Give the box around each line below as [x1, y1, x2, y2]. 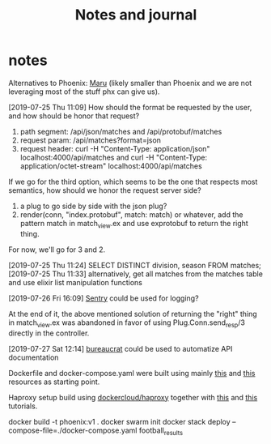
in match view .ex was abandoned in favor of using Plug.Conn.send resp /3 [8, 318, 245, 329]
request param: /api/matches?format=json [19, 135, 162, 145]
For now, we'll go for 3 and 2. [8, 245, 106, 254]
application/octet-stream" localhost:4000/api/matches [19, 160, 202, 171]
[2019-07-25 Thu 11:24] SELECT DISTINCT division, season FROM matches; [8, 260, 261, 270]
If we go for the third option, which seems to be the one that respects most [8, 177, 258, 186]
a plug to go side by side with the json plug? [19, 201, 167, 211]
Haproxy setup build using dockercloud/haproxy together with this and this [8, 392, 258, 402]
